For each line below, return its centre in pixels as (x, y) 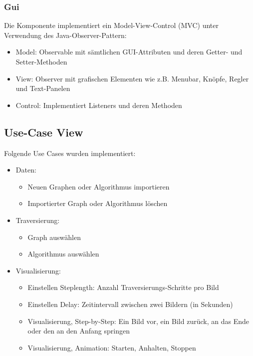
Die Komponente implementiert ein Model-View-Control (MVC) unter (112, 25)
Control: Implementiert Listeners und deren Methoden (99, 105)
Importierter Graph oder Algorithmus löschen (98, 203)
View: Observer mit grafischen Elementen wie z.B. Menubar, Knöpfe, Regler (132, 78)
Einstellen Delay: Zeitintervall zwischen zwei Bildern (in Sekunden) (130, 304)
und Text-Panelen (43, 88)
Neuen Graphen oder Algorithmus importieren (99, 186)
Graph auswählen (54, 237)
